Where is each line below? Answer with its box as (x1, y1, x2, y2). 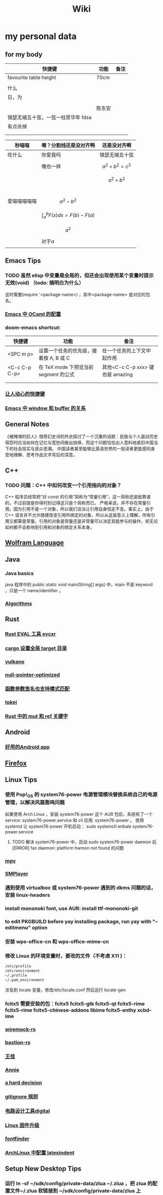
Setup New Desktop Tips (5, 1165, 81, 1173)
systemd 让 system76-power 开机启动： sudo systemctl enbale (5, 823, 132, 829)
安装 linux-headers (5, 892, 50, 899)
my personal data (5, 31, 77, 42)
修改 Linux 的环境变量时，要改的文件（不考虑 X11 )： (5, 953, 128, 960)
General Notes (5, 420, 49, 428)
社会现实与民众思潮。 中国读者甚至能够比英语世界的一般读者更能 (13, 446, 142, 452)
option (32, 925, 48, 931)
